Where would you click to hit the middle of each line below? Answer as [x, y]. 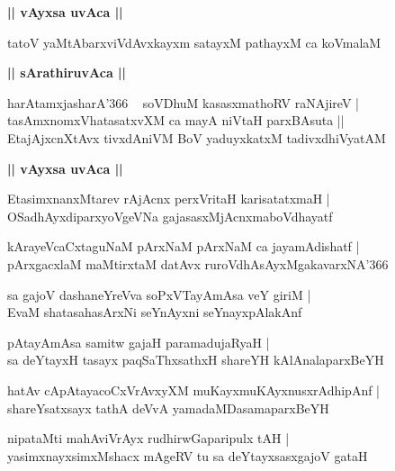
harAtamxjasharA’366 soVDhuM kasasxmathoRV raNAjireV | [183, 102]
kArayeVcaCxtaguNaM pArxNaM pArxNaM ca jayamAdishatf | [184, 246]
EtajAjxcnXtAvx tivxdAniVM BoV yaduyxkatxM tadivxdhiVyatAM [197, 137]
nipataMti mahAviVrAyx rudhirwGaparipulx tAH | [148, 438]
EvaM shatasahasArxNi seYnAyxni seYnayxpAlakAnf [155, 312]
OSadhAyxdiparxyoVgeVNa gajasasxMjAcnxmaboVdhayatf [170, 216]
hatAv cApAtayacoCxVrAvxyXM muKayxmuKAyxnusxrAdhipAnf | [194, 389]
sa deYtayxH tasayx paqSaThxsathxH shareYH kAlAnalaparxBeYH [196, 360]
